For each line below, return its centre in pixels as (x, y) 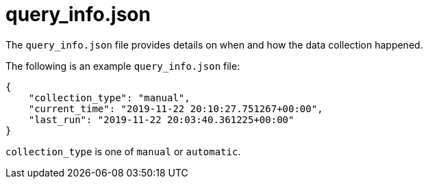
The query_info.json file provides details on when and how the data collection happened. (214, 44)
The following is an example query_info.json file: (123, 66)
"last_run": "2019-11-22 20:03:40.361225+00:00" (161, 119)
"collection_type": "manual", (109, 97)
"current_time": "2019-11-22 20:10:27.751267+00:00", (176, 108)
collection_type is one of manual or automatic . (123, 151)
